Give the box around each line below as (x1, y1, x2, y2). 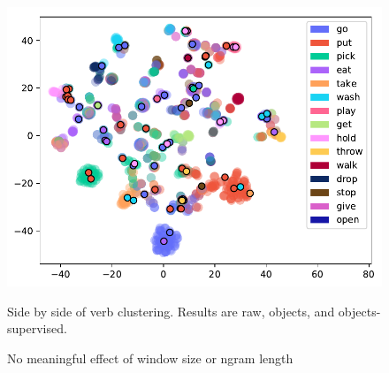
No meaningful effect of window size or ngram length (7, 348, 294, 367)
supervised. (7, 319, 67, 338)
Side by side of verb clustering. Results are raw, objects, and (7, 301, 335, 320)
